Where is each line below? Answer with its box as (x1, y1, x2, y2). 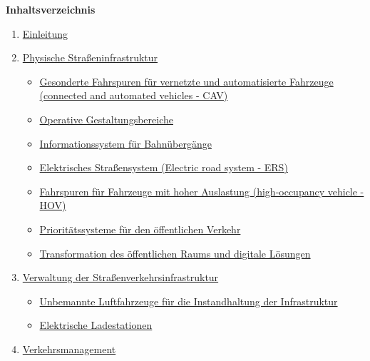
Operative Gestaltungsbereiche (39, 111, 173, 126)
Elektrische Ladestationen (39, 317, 153, 332)
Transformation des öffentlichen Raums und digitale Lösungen (39, 245, 311, 260)
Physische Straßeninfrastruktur (22, 50, 158, 65)
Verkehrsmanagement (22, 341, 116, 356)
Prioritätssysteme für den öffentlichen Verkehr (39, 221, 241, 236)
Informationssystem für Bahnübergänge (39, 136, 212, 151)
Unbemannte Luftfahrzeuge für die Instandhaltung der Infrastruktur (39, 293, 338, 308)
